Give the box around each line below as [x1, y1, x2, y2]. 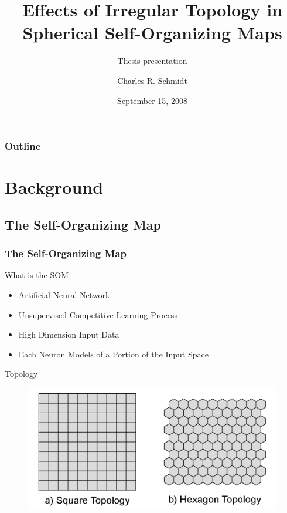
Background [5, 175, 104, 199]
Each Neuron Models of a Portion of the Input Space [18, 347, 209, 360]
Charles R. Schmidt [117, 74, 187, 86]
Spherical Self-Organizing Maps [22, 21, 282, 45]
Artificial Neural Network [18, 288, 110, 301]
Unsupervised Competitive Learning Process [18, 308, 177, 320]
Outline [5, 139, 41, 153]
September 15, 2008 [117, 94, 187, 106]
